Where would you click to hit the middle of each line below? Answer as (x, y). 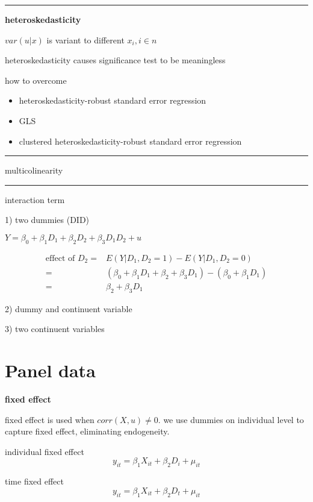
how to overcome (36, 80)
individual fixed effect (45, 451)
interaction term (35, 199)
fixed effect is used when (50, 419)
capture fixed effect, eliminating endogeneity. (87, 431)
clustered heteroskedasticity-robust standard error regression (130, 141)
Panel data (50, 370)
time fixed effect (34, 481)
